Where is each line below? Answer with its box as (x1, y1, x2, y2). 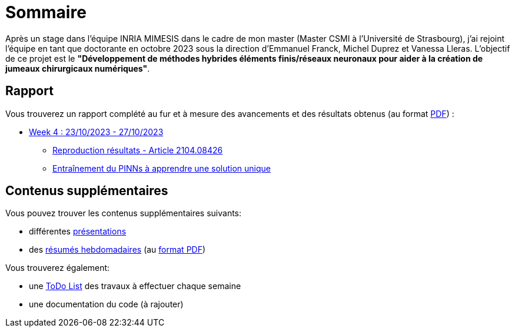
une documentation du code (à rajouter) (29, 299, 184, 310)
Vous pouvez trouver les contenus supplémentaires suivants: (5, 208, 242, 219)
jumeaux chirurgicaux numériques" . (5, 63, 150, 73)
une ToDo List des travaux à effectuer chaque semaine (29, 281, 241, 291)
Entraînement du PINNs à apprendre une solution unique (52, 163, 271, 173)
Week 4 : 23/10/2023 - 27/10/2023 (29, 126, 164, 137)
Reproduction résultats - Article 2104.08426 (52, 145, 223, 155)
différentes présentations (29, 226, 127, 237)
